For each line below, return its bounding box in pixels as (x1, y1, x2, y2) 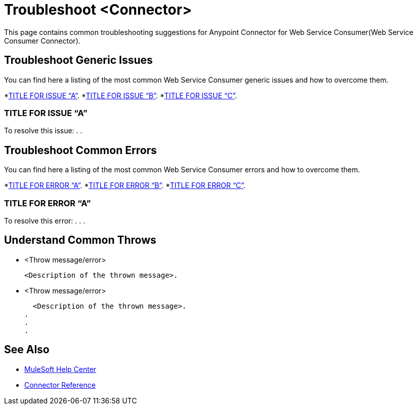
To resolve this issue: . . (4, 126, 82, 135)
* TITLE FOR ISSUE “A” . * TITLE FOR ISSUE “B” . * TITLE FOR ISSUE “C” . (4, 91, 237, 100)
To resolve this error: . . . (4, 216, 86, 225)
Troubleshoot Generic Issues (4, 54, 153, 67)
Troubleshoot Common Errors (4, 143, 157, 157)
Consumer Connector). (4, 36, 80, 45)
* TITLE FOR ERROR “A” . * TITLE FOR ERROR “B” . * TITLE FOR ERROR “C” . (4, 181, 246, 190)
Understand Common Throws (4, 234, 156, 247)
